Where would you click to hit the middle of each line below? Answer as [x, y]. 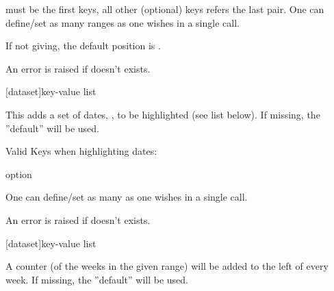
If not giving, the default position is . [83, 46]
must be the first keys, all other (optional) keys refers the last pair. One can [165, 9]
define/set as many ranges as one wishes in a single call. [123, 22]
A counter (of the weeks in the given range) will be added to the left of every [167, 266]
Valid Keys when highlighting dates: [81, 151]
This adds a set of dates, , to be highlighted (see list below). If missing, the [163, 114]
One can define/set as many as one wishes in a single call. [127, 197]
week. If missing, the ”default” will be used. [97, 279]
